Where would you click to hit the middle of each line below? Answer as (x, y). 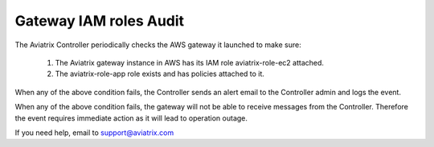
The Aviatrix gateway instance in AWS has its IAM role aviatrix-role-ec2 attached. (190, 62)
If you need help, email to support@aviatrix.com (94, 133)
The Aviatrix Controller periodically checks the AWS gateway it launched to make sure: (158, 45)
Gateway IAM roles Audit (100, 21)
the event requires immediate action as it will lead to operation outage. (131, 118)
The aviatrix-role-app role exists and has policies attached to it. (160, 74)
